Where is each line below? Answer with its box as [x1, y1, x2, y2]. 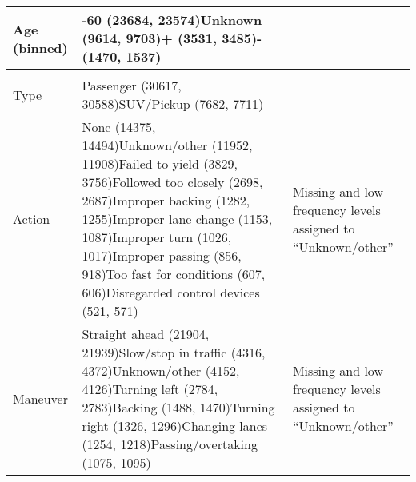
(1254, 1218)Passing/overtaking [82, 435, 258, 453]
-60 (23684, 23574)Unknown [82, 10, 262, 29]
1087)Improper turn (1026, [82, 228, 232, 246]
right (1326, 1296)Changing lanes [82, 416, 268, 435]
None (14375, [82, 118, 156, 136]
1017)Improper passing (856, [82, 246, 242, 265]
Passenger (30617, [82, 76, 182, 94]
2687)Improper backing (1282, [82, 191, 250, 209]
